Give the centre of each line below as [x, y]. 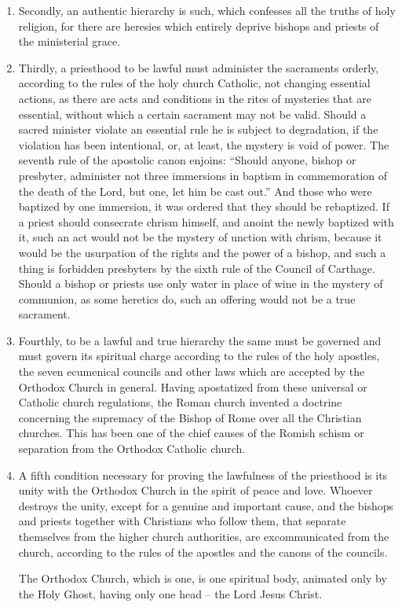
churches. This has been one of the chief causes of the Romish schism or [191, 433]
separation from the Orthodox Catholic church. [132, 449]
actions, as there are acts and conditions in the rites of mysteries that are [195, 98]
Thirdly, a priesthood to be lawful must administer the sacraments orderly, [199, 67]
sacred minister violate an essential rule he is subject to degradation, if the [198, 129]
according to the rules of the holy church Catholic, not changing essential [194, 83]
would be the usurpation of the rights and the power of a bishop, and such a [202, 252]
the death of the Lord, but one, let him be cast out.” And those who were [195, 191]
